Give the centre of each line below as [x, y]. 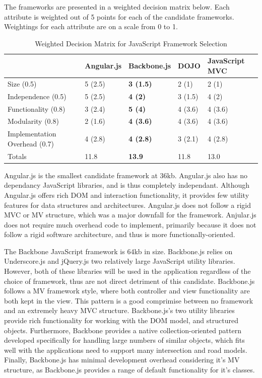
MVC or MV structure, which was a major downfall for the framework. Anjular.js [130, 215]
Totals [17, 156]
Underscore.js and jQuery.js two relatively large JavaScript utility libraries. [120, 261]
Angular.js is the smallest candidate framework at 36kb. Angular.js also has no [126, 175]
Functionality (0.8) [37, 108]
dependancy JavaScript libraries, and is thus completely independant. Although [127, 185]
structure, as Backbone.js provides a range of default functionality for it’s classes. [129, 369]
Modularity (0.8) [33, 121]
